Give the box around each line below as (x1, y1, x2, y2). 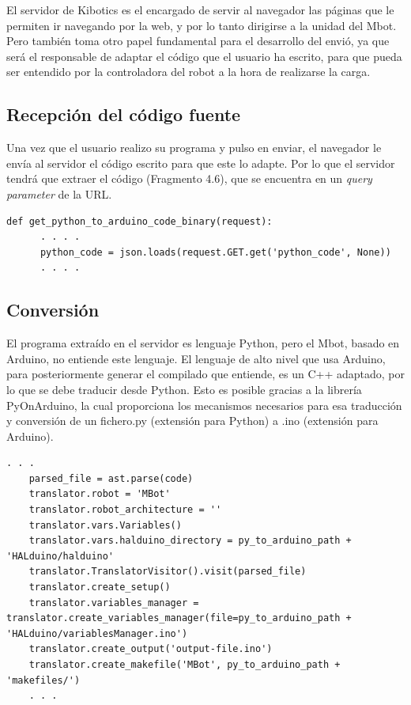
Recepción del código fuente (6, 102, 241, 127)
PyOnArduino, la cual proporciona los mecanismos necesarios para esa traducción (6, 396, 402, 413)
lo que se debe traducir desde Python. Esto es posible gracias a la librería (6, 381, 362, 397)
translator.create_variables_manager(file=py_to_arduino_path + (6, 612, 352, 624)
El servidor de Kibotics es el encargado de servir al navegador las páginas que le (6, 2, 394, 17)
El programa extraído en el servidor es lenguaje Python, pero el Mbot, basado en (6, 335, 400, 351)
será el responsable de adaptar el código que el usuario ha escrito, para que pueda (6, 47, 402, 64)
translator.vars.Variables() (28, 519, 182, 531)
